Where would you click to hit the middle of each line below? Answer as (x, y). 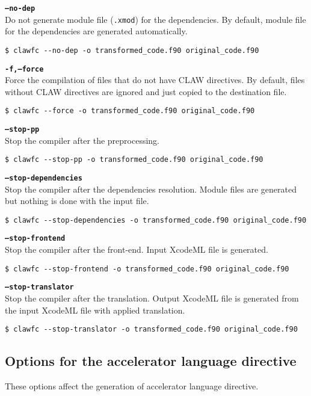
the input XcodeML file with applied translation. (95, 310)
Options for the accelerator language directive (151, 361)
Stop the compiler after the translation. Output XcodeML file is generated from (152, 298)
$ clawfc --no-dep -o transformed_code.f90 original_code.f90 (132, 50)
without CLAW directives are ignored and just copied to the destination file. (146, 91)
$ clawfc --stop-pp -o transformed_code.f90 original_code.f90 (134, 160)
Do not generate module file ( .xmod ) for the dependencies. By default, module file (155, 19)
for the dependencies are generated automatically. (96, 31)
